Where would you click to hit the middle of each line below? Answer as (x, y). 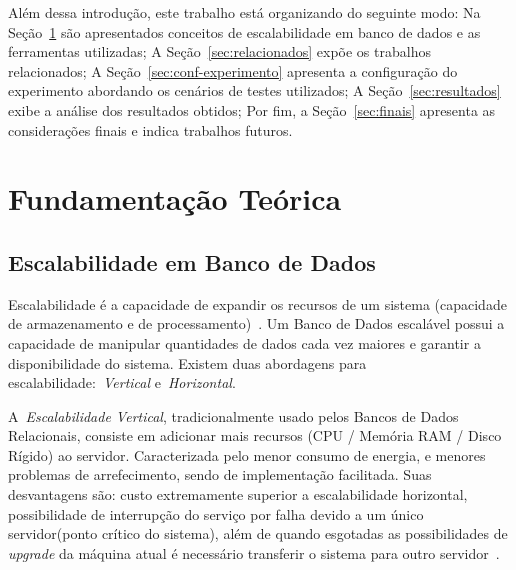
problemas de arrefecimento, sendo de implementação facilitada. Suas (220, 474)
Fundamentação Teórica (175, 198)
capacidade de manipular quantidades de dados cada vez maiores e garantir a (244, 342)
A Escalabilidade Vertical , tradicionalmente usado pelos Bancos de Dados (233, 415)
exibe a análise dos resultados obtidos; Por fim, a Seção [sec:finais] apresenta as (252, 109)
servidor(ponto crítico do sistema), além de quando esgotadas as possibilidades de (258, 533)
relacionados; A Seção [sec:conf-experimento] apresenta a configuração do (233, 70)
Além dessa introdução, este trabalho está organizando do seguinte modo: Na (244, 12)
